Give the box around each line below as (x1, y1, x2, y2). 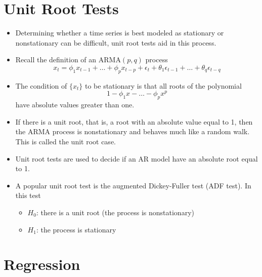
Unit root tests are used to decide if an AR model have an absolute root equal (15, 153, 258, 164)
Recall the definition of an (15, 54, 97, 65)
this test (15, 190, 41, 201)
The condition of (15, 80, 67, 91)
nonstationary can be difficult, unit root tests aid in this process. (15, 37, 216, 48)
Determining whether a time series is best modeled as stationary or (15, 27, 224, 38)
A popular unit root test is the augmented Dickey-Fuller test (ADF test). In (15, 180, 251, 190)
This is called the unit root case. (15, 136, 116, 146)
